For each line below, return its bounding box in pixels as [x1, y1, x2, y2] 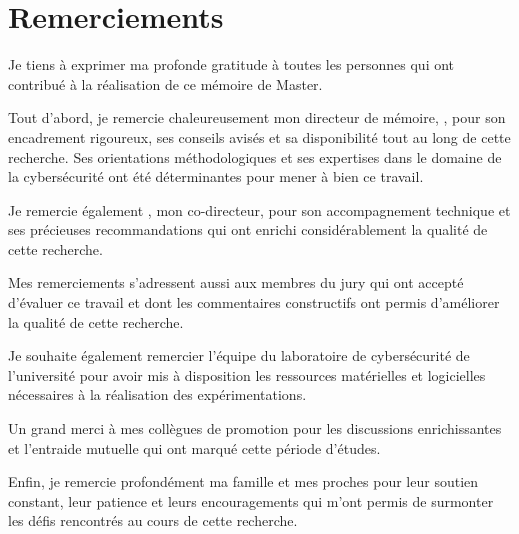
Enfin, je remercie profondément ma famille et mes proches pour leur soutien [8, 471, 479, 492]
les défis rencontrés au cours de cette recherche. [8, 510, 298, 531]
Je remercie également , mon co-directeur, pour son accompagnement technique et [8, 199, 511, 220]
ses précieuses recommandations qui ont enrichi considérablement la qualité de [8, 219, 488, 240]
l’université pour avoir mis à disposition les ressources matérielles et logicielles [8, 364, 486, 385]
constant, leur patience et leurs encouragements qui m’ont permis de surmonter [8, 490, 494, 511]
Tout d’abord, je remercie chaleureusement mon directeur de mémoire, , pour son [8, 107, 506, 128]
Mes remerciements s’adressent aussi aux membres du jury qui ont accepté [8, 272, 464, 293]
